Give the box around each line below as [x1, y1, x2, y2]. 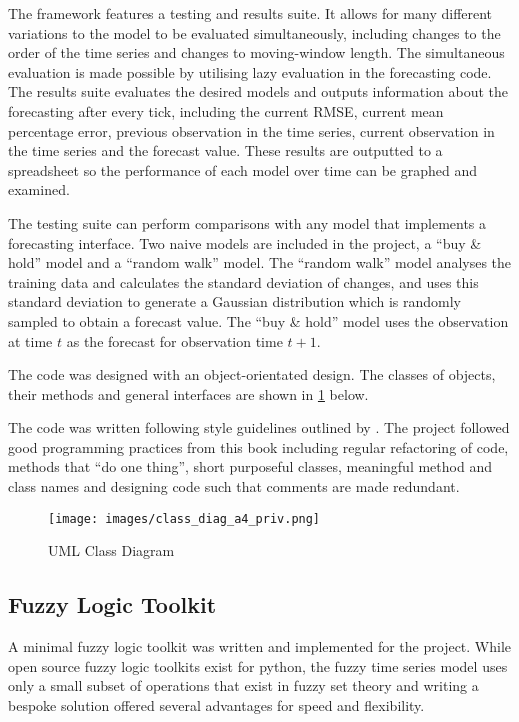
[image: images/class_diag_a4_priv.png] [48, 511, 321, 526]
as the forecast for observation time [66, 330, 283, 351]
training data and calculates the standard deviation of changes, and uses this [8, 271, 479, 292]
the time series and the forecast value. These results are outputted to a [8, 140, 443, 161]
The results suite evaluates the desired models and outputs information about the [8, 81, 508, 102]
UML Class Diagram [48, 540, 175, 561]
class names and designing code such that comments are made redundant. [8, 476, 460, 497]
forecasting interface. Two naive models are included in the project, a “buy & [8, 232, 482, 253]
